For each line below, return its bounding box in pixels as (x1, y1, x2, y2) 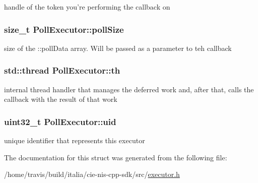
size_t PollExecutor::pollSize (4, 23, 124, 35)
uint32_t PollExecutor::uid (4, 115, 116, 128)
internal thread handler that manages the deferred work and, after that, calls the (4, 84, 254, 94)
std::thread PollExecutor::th (4, 64, 120, 77)
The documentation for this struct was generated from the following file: (4, 152, 227, 162)
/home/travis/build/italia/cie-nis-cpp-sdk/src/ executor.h (4, 169, 180, 179)
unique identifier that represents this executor (4, 135, 145, 146)
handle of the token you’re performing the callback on (4, 2, 170, 12)
